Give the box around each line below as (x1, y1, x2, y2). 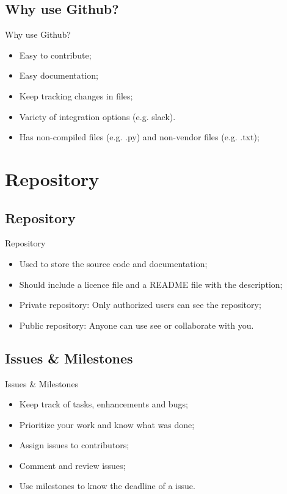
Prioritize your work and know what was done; (19, 418, 195, 431)
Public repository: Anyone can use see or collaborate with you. (19, 318, 254, 331)
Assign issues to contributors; (19, 439, 129, 451)
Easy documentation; (19, 69, 98, 82)
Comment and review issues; (19, 459, 126, 471)
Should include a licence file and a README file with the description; (19, 277, 283, 290)
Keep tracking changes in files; (19, 89, 133, 102)
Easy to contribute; (19, 48, 92, 61)
